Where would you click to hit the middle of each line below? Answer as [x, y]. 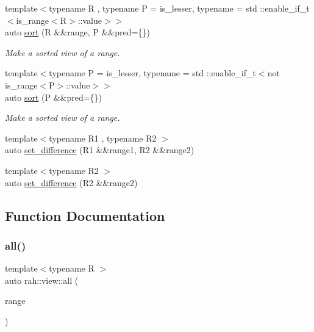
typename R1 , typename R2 [103, 138]
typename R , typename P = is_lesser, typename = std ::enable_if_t [179, 8]
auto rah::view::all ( [42, 280]
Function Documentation [85, 215]
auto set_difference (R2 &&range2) [71, 182]
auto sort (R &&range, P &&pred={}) [77, 32]
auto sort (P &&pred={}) [54, 97]
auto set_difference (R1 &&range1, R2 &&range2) [100, 150]
